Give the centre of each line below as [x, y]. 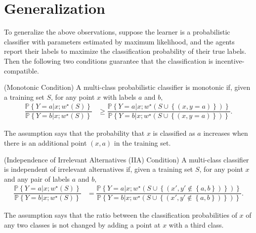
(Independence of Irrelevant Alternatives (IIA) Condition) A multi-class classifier [127, 159]
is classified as [174, 133]
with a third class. [196, 225]
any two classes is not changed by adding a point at [82, 225]
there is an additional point [45, 142]
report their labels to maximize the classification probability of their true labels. [125, 51]
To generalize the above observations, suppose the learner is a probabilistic [117, 32]
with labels [120, 97]
